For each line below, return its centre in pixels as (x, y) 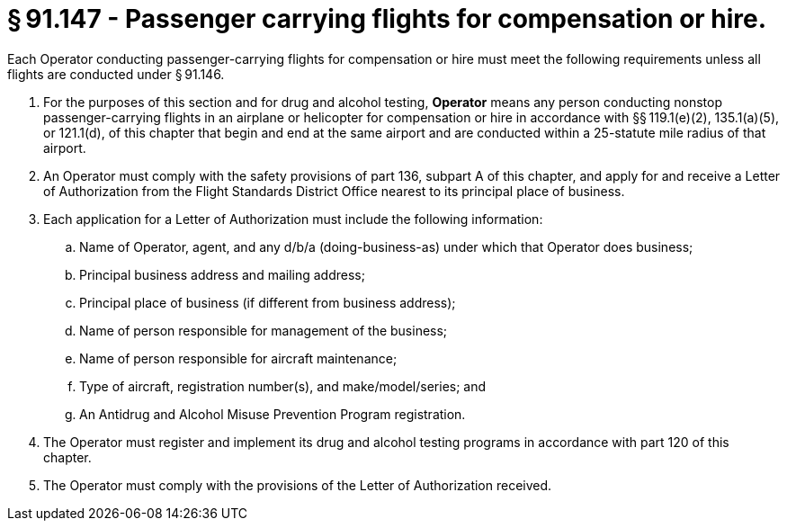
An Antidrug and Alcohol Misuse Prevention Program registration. (273, 414)
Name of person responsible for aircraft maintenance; (238, 358)
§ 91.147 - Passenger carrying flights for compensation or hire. (387, 19)
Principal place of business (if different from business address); (268, 302)
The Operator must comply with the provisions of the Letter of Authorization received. (298, 485)
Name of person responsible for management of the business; (264, 330)
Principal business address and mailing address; (222, 274)
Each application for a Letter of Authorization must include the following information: (293, 219)
